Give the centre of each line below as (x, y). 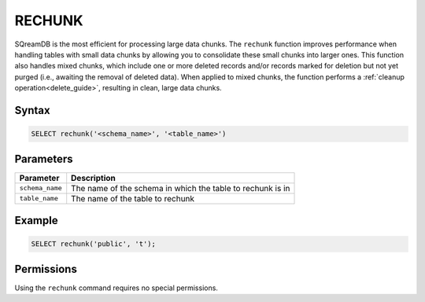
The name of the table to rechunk (133, 198)
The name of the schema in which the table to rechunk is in (181, 188)
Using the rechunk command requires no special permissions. (116, 288)
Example (36, 221)
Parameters (44, 158)
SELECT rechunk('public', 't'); (94, 244)
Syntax (32, 110)
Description (93, 178)
